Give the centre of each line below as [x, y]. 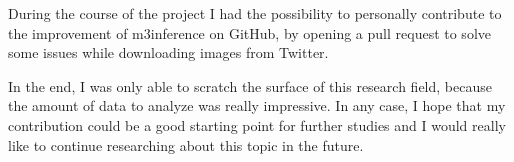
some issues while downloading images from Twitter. [168, 52]
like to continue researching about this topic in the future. [186, 144]
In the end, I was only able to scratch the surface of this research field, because [250, 85]
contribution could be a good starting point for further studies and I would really [257, 124]
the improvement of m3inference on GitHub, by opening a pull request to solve [249, 32]
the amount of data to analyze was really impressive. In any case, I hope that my [257, 105]
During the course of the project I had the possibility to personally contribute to [255, 13]
